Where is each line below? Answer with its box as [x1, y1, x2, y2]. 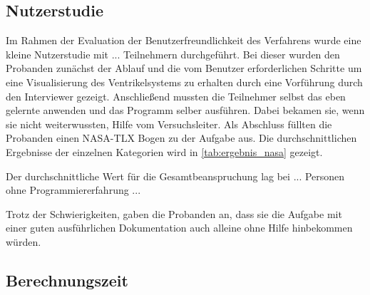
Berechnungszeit [6, 269, 128, 291]
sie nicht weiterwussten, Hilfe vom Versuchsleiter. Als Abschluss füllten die [6, 116, 332, 131]
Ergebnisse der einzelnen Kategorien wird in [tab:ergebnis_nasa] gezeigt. [6, 144, 323, 159]
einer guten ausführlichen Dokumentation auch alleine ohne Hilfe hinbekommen [6, 220, 353, 235]
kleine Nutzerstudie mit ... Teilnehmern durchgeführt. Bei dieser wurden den [6, 46, 340, 61]
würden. [6, 234, 41, 249]
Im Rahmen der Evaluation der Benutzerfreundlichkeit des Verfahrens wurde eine [6, 33, 361, 48]
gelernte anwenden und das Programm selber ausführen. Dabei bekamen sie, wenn [6, 103, 365, 118]
